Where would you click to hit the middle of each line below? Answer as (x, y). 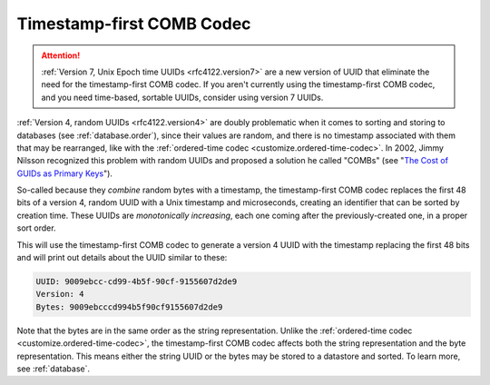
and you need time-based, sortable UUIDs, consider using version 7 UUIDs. (182, 97)
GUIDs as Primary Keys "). (65, 173)
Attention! (61, 55)
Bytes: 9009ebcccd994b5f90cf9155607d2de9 (129, 307)
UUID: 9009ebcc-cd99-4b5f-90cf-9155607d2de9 (137, 281)
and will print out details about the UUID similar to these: (122, 258)
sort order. (36, 228)
